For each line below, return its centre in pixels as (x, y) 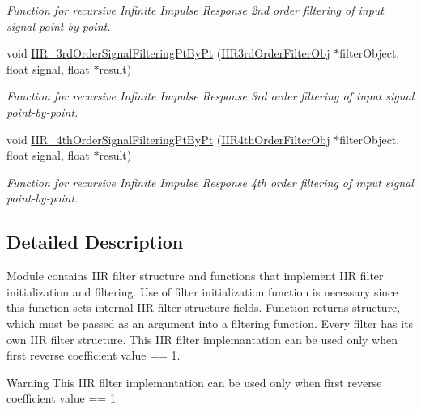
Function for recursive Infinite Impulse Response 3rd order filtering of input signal (210, 96)
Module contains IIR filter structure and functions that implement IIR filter (195, 276)
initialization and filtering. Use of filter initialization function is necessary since (202, 291)
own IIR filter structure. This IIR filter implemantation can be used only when (202, 339)
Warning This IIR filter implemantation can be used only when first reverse (194, 382)
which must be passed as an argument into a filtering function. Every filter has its (210, 323)
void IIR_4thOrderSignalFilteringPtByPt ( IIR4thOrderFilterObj (168, 139)
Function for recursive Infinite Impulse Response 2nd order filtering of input (196, 10)
